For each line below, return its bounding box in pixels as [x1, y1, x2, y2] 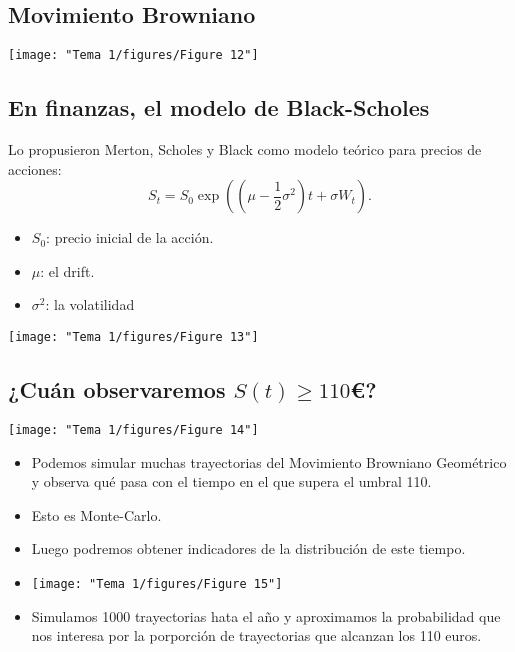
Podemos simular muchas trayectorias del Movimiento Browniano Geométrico [31, 451, 507, 472]
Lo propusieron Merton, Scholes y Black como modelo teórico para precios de [8, 139, 482, 160]
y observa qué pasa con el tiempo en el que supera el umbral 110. [31, 471, 432, 492]
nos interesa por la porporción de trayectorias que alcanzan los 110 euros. [31, 625, 482, 646]
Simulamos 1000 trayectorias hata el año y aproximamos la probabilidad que [31, 605, 501, 626]
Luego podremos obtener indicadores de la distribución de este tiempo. [31, 538, 466, 559]
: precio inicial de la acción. [46, 227, 214, 248]
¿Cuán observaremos [8, 374, 226, 405]
